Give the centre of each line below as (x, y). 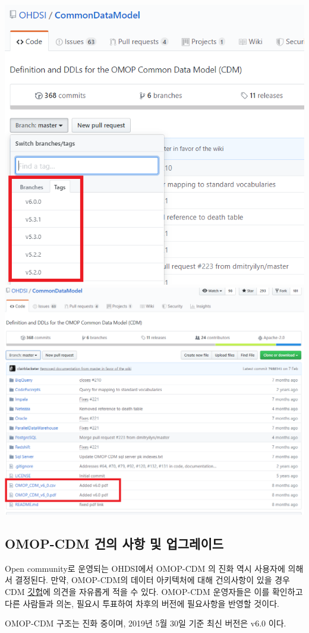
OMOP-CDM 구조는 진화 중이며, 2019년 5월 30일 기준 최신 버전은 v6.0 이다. (146, 623)
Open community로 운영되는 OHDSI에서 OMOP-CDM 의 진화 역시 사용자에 (145, 568)
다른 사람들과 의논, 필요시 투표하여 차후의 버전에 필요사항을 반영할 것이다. (142, 603)
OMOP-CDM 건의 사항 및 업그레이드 (114, 543)
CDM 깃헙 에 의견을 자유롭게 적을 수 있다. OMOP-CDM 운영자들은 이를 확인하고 (154, 591)
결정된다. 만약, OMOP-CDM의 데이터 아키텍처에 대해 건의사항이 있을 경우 (152, 580)
